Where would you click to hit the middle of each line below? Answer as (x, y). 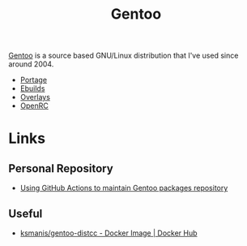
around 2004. (31, 64)
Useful (26, 213)
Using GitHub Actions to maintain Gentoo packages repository (124, 188)
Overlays (35, 97)
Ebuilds (32, 88)
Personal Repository (61, 168)
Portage (33, 80)
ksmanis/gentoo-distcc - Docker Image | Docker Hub (109, 233)
